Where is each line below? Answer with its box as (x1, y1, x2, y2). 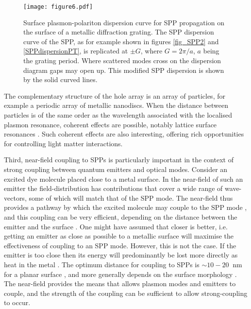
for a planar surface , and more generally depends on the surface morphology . (4, 269, 237, 279)
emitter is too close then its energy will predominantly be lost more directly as (4, 250, 238, 260)
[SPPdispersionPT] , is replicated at (23, 46, 128, 56)
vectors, (4, 192, 27, 203)
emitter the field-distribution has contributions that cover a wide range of (4, 183, 223, 193)
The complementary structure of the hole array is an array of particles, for (4, 90, 225, 101)
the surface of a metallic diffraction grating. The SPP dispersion (23, 27, 214, 37)
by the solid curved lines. (23, 74, 98, 85)
